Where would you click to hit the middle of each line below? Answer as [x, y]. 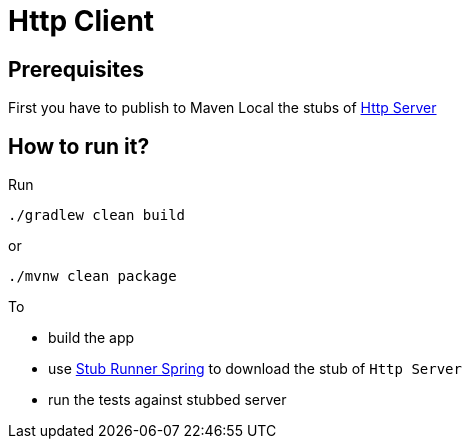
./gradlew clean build [97, 215]
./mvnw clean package [92, 276]
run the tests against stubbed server [167, 400]
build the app [91, 338]
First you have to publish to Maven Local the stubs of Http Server [222, 108]
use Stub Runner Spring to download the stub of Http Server [255, 369]
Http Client [81, 21]
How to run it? [79, 146]
